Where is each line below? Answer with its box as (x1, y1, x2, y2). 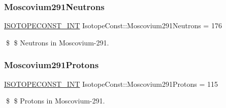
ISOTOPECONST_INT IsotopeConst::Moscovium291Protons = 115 (4, 78, 218, 89)
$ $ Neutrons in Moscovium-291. (6, 37, 109, 47)
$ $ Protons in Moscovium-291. (6, 95, 105, 106)
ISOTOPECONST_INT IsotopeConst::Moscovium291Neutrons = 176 (4, 20, 222, 31)
